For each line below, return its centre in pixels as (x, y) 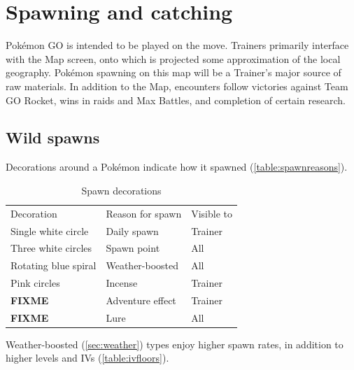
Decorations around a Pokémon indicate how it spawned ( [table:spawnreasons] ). (177, 167)
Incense (122, 283)
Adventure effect (141, 300)
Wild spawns (53, 137)
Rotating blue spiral (54, 265)
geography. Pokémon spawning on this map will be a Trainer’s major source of (174, 72)
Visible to (212, 213)
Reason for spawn (144, 213)
